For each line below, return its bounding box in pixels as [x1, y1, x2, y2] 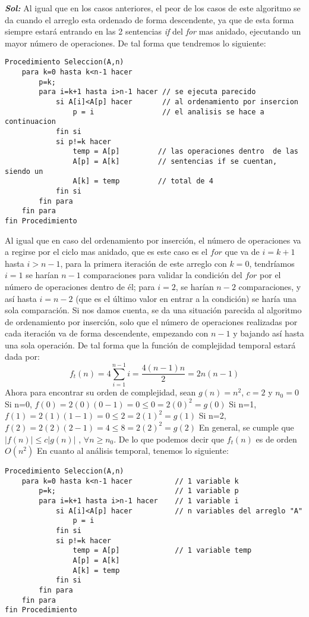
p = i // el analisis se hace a [72, 107, 264, 116]
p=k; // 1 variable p [39, 487, 239, 496]
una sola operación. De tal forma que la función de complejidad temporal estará [5, 338, 296, 351]
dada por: [5, 350, 40, 363]
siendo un [5, 167, 43, 176]
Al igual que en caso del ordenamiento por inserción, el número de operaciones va [5, 233, 301, 246]
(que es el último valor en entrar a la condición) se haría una [75, 292, 297, 304]
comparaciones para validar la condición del [83, 269, 242, 281]
